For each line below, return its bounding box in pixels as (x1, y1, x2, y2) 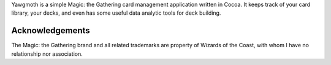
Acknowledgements (11, 25, 90, 36)
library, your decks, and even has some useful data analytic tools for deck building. (11, 9, 221, 17)
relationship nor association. (11, 50, 83, 58)
